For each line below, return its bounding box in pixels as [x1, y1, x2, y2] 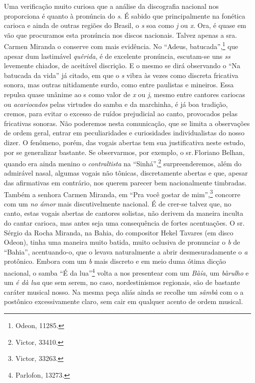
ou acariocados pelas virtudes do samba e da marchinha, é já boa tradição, [4, 99, 228, 109]
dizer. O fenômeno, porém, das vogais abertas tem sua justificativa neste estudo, [4, 137, 245, 147]
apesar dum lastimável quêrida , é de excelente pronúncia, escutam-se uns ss [4, 51, 230, 61]
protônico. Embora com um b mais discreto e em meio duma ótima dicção [4, 256, 226, 266]
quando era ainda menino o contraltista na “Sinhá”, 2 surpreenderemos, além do [4, 157, 242, 168]
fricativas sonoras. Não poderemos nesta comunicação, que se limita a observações [4, 118, 250, 128]
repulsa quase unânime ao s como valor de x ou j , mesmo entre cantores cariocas [4, 89, 245, 99]
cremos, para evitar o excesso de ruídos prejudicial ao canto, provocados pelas [4, 108, 238, 119]
